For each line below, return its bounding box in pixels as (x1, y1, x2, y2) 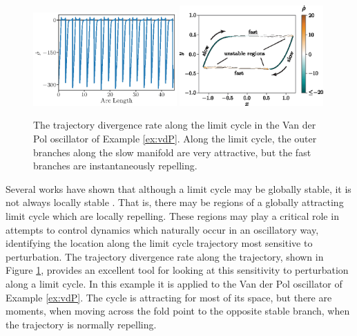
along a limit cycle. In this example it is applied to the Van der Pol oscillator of (6, 276, 342, 290)
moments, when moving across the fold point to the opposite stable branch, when (6, 304, 350, 318)
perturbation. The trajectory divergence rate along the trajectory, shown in (6, 249, 324, 263)
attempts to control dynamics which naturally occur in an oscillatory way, (6, 222, 319, 236)
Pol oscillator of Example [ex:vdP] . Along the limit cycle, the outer (33, 131, 317, 146)
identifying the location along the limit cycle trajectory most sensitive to (6, 236, 313, 250)
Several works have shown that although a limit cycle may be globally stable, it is (6, 181, 351, 196)
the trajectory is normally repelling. (6, 317, 157, 331)
